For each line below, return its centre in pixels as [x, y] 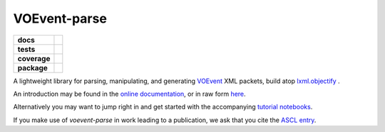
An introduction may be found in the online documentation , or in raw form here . [129, 94]
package [32, 67]
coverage [34, 58]
